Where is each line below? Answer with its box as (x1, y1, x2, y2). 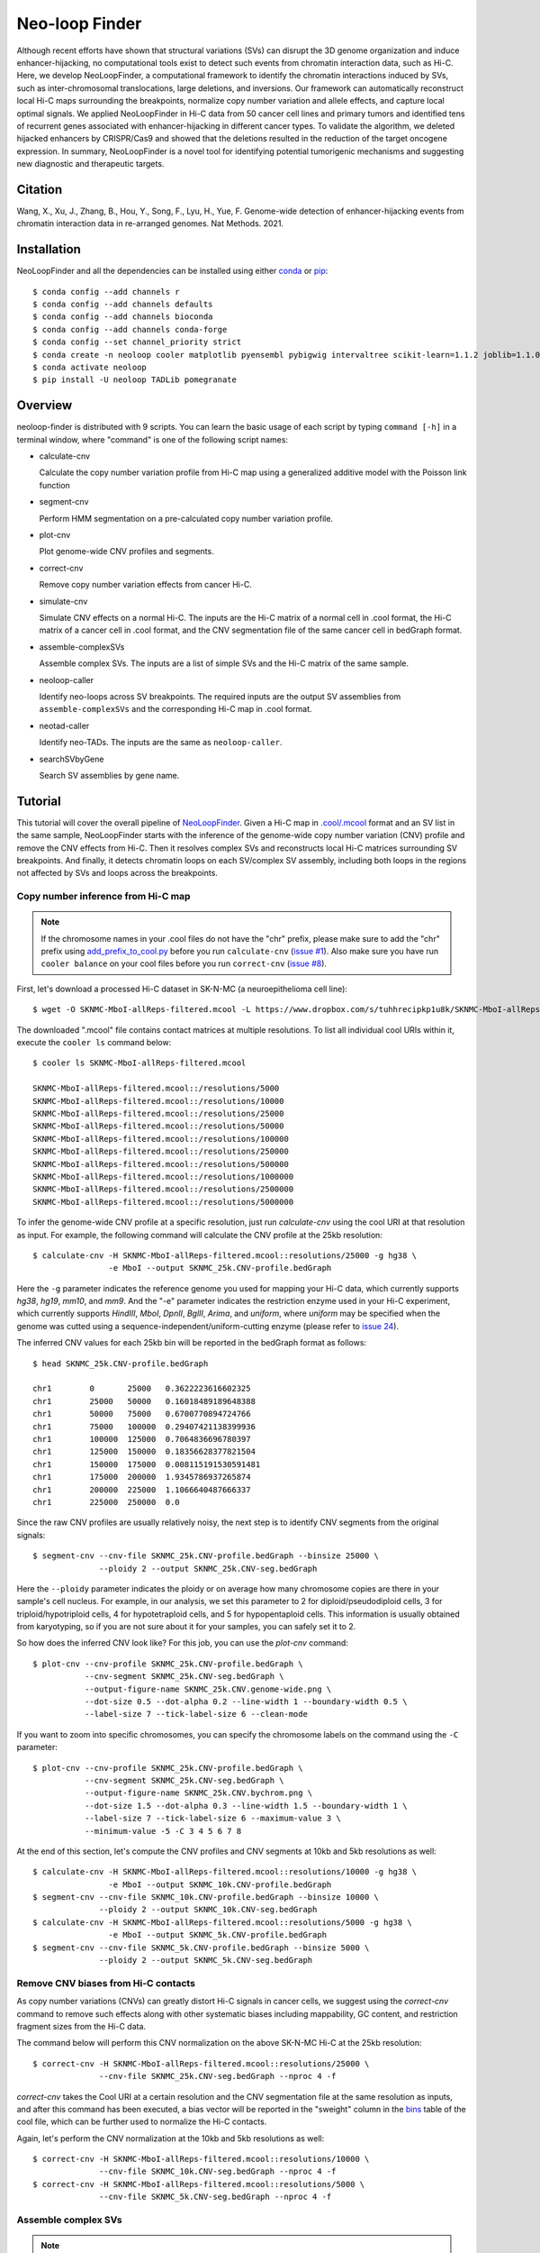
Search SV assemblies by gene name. (39, 770, 180, 780)
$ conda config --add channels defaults (32, 299, 213, 310)
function (39, 479, 71, 490)
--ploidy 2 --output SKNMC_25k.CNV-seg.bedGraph (99, 1564, 318, 1573)
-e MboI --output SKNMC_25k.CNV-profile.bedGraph (108, 1263, 332, 1273)
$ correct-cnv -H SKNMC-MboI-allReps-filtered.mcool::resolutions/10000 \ (32, 2154, 370, 2165)
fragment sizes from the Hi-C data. (16, 2020, 147, 2031)
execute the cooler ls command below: (16, 1037, 172, 1048)
